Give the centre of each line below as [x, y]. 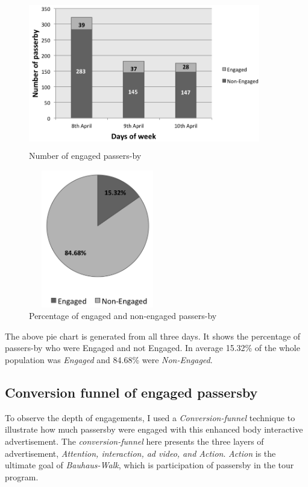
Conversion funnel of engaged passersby [131, 392]
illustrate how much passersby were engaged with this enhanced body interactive [154, 429]
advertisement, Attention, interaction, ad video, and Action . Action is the [140, 453]
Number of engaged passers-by [85, 156]
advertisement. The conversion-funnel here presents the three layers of [134, 441]
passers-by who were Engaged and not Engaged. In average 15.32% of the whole [152, 348]
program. [22, 476]
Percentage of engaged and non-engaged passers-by [123, 316]
